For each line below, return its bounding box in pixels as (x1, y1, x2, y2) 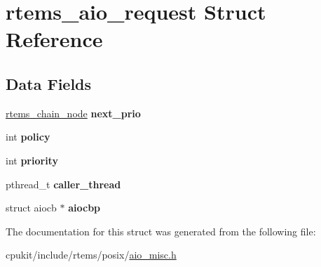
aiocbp (68, 200, 101, 215)
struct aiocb (6, 200, 57, 215)
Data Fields (6, 72, 92, 94)
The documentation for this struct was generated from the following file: (6, 223, 316, 238)
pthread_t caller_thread (6, 176, 121, 191)
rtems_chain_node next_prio (6, 105, 141, 120)
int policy (6, 129, 50, 144)
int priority (6, 152, 58, 167)
